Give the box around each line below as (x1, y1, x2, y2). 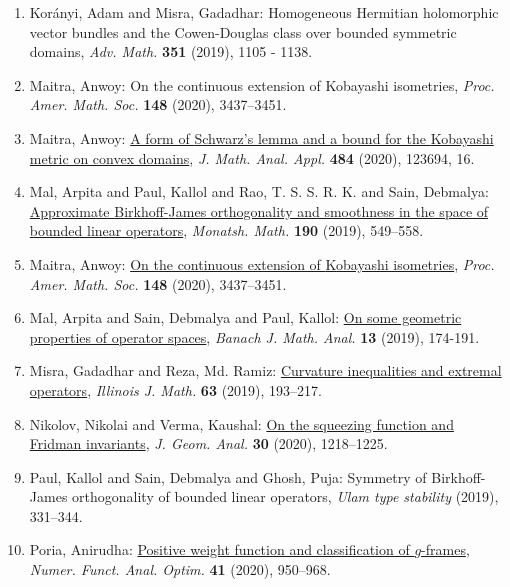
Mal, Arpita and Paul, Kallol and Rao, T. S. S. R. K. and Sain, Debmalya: (29, 181, 489, 202)
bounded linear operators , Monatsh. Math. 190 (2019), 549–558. (29, 220, 424, 241)
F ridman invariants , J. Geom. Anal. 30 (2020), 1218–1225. (29, 433, 388, 454)
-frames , (421, 539, 470, 560)
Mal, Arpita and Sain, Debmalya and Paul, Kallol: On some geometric (29, 307, 462, 328)
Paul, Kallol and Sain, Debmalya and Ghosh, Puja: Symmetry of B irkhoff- (29, 466, 486, 487)
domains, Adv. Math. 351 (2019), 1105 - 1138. (29, 41, 313, 62)
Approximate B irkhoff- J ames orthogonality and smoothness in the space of (29, 200, 489, 221)
